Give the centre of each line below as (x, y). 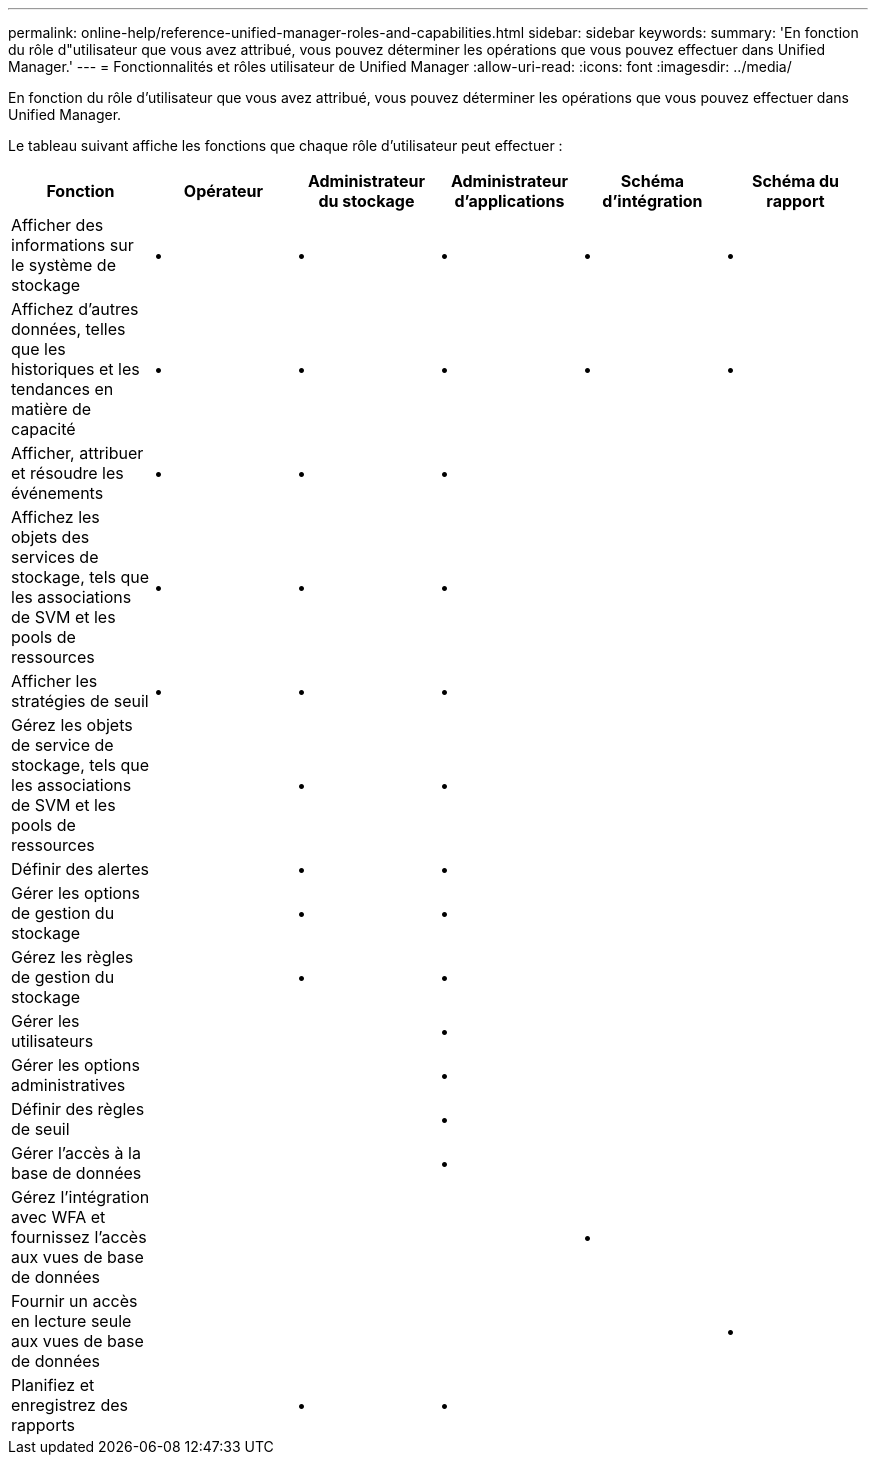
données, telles (68, 329)
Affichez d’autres (75, 309)
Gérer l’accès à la (76, 1153)
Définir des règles (78, 1109)
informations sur (72, 245)
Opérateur (223, 191)
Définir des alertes (80, 869)
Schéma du (795, 181)
